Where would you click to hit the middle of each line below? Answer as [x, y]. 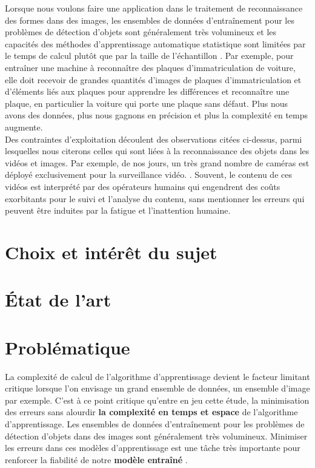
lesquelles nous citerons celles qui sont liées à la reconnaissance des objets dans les [157, 151]
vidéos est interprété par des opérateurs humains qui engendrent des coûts [143, 186]
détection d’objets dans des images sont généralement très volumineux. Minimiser [156, 436]
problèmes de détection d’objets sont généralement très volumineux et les [141, 32]
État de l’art [58, 300]
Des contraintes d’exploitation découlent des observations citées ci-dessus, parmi [154, 139]
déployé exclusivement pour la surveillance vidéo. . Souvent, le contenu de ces [148, 175]
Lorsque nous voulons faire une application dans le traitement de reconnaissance [154, 8]
